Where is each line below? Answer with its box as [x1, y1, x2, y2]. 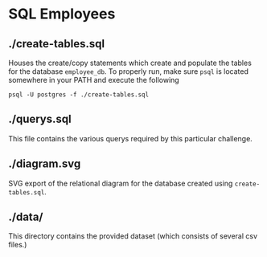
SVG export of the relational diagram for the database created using [8, 178, 233, 188]
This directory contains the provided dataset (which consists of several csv [8, 231, 258, 241]
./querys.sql [8, 112, 72, 126]
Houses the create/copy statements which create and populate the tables [8, 58, 252, 67]
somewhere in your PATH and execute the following [8, 75, 179, 84]
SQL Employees [8, 5, 116, 23]
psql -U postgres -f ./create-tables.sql [8, 91, 150, 99]
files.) [8, 240, 27, 250]
